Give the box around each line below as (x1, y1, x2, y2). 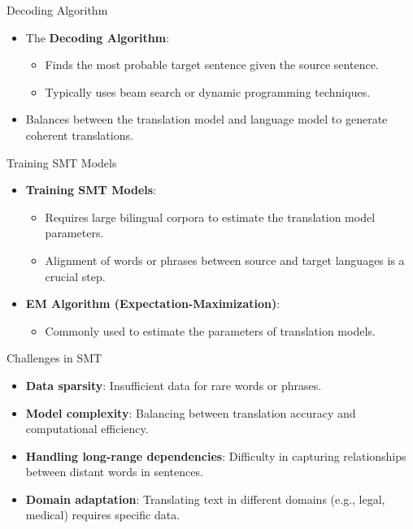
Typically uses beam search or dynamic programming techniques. (45, 83, 371, 100)
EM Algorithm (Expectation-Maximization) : (25, 295, 280, 312)
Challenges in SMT (7, 349, 102, 366)
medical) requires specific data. (25, 506, 180, 523)
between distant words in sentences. (25, 463, 203, 480)
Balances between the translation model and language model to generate (25, 111, 388, 128)
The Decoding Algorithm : (25, 28, 170, 46)
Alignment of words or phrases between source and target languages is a (45, 251, 405, 268)
